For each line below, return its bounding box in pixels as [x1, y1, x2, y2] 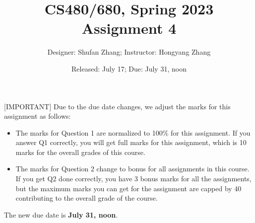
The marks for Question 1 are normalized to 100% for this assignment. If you [15, 127, 251, 138]
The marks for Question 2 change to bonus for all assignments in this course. [15, 163, 250, 174]
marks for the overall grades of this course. [15, 147, 145, 157]
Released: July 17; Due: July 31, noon [71, 63, 187, 74]
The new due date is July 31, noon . [4, 209, 118, 220]
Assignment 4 [81, 18, 177, 38]
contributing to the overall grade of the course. [15, 193, 158, 203]
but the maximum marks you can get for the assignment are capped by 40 [15, 183, 242, 193]
